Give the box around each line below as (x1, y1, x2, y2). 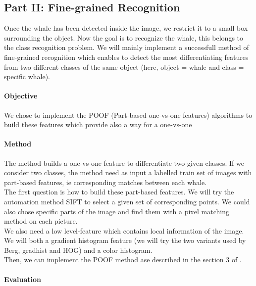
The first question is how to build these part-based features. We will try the (4, 187, 234, 197)
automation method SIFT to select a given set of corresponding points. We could (4, 196, 250, 206)
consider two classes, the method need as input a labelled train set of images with (4, 167, 252, 178)
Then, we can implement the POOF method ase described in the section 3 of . (4, 254, 242, 265)
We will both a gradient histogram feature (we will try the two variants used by (4, 235, 246, 245)
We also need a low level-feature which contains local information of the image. (4, 225, 244, 236)
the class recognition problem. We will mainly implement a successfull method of (4, 42, 249, 52)
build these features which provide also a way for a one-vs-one (4, 119, 192, 130)
